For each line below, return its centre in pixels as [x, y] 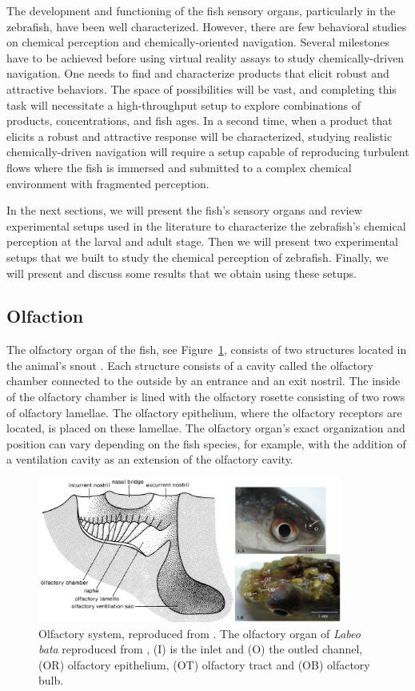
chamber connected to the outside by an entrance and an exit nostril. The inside [204, 381]
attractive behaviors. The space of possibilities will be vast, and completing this [202, 88]
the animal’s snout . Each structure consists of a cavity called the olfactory [190, 365]
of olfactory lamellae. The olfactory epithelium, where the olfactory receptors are [204, 412]
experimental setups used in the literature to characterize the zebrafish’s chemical [206, 225]
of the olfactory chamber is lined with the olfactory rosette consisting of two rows [206, 397]
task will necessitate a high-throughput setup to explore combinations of [184, 104]
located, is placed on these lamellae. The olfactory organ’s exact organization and [206, 428]
